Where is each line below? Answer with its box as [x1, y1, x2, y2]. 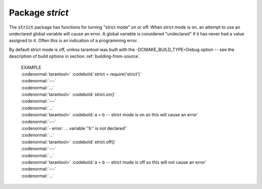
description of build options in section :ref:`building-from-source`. [9, 53, 141, 59]
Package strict [9, 7, 69, 18]
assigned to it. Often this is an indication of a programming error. [9, 38, 138, 44]
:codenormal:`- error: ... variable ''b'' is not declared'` [21, 126, 128, 131]
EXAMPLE [21, 64, 41, 70]
